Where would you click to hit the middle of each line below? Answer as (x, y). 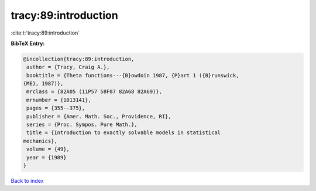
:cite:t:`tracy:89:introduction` (45, 33)
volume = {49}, (48, 149)
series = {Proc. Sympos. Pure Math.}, (82, 125)
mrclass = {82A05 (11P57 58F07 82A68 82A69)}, (94, 92)
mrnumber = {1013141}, (59, 100)
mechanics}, (40, 141)
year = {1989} (47, 157)
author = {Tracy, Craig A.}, (68, 67)
